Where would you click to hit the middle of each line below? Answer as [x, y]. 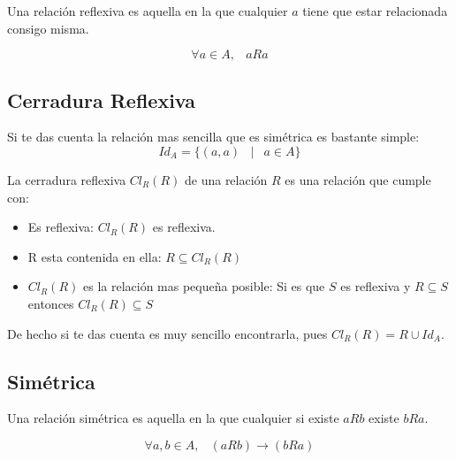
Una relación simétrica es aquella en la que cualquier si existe [173, 418]
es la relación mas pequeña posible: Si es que [204, 286]
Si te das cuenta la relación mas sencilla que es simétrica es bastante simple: [213, 137]
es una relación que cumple [358, 179]
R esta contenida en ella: [95, 256]
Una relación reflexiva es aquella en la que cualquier [148, 11]
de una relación [226, 179]
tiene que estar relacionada [375, 11]
